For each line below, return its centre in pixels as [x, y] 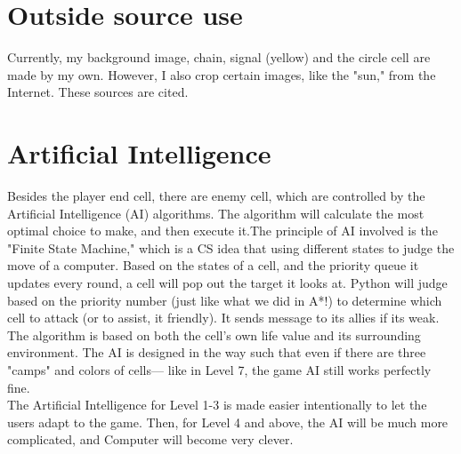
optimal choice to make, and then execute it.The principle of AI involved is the [222, 231]
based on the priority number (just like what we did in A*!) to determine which [225, 300]
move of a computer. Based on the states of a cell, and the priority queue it [213, 265]
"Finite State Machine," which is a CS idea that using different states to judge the [231, 247]
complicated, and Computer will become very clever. [150, 439]
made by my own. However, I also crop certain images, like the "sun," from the [222, 74]
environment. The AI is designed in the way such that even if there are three [217, 352]
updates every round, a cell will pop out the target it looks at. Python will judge [227, 283]
